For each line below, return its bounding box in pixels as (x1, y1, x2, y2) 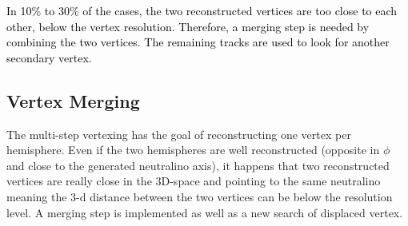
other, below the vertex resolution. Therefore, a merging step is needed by (6, 18, 370, 34)
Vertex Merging (6, 88, 140, 113)
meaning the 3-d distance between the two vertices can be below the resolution (6, 188, 393, 204)
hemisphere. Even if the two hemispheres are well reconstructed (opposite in (6, 141, 380, 158)
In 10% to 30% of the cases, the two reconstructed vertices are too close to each (6, 2, 398, 18)
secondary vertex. (6, 49, 92, 65)
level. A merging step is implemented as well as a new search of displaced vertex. (6, 204, 403, 220)
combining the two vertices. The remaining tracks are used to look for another (6, 34, 390, 50)
